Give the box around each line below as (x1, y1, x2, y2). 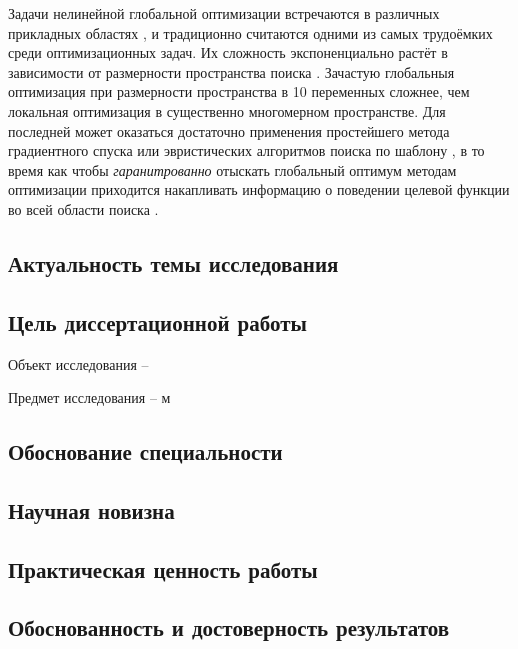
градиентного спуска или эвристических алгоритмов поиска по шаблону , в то (8, 140, 485, 161)
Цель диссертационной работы (8, 306, 307, 337)
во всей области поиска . (8, 198, 159, 219)
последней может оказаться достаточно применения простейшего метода (8, 120, 450, 141)
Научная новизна (8, 494, 175, 525)
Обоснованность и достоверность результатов (8, 612, 450, 643)
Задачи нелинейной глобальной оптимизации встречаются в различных (8, 3, 440, 23)
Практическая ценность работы (8, 553, 318, 584)
